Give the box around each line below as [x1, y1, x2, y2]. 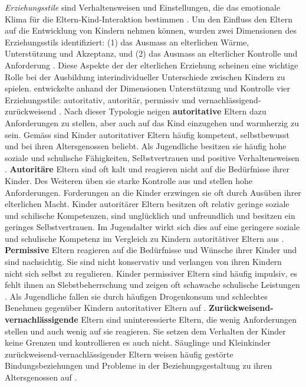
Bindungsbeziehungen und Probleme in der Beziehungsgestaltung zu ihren [5, 359, 272, 372]
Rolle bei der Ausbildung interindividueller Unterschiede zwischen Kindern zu [5, 70, 285, 83]
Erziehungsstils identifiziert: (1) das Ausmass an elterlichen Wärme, [5, 35, 249, 48]
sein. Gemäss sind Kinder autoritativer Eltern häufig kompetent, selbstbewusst [5, 128, 289, 140]
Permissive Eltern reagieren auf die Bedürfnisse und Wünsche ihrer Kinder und [5, 244, 297, 256]
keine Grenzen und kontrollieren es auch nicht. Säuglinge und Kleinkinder [5, 336, 271, 349]
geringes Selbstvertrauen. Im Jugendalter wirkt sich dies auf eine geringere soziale [5, 221, 300, 233]
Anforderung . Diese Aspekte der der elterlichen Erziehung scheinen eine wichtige [5, 58, 298, 71]
